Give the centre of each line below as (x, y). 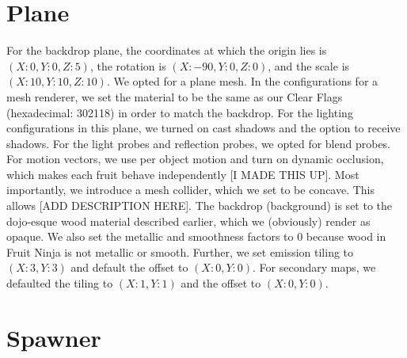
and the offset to (221, 283)
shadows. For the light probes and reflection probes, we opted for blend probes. (199, 143)
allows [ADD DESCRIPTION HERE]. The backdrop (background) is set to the (200, 206)
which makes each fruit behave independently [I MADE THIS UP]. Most (183, 174)
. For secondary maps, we (314, 267)
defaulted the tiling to (60, 283)
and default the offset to (129, 267)
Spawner (54, 337)
